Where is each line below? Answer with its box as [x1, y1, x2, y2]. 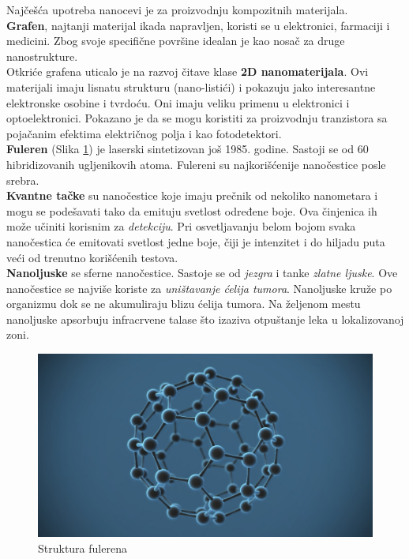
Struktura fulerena [38, 539, 127, 556]
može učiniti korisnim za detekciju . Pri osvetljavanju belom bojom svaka [6, 218, 356, 234]
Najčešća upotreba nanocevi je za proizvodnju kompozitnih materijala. [6, 2, 348, 17]
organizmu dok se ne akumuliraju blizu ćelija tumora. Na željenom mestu [6, 295, 361, 312]
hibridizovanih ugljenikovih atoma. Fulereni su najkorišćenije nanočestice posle [6, 156, 386, 172]
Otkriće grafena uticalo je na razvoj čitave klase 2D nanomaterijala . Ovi [6, 63, 369, 80]
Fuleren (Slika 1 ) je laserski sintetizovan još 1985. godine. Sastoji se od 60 [6, 141, 369, 157]
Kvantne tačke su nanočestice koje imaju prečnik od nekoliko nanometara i [6, 187, 378, 204]
